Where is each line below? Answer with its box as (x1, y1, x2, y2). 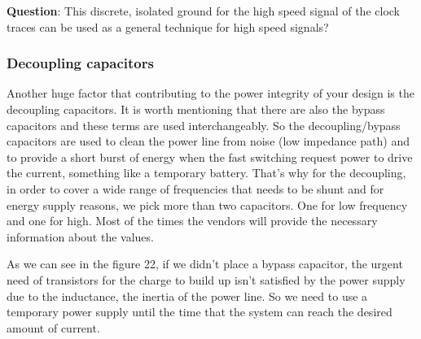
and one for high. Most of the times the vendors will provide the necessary (7, 212, 378, 229)
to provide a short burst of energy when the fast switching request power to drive (7, 148, 413, 165)
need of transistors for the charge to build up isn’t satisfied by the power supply (7, 271, 406, 288)
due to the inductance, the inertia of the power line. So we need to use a (7, 287, 368, 304)
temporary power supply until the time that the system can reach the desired (7, 303, 392, 320)
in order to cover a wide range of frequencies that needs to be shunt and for (7, 180, 384, 197)
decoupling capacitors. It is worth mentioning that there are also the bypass (7, 101, 385, 117)
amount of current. (7, 319, 100, 336)
